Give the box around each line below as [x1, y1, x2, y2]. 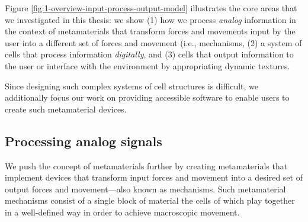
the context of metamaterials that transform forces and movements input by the [5, 25, 296, 37]
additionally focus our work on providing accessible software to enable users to [5, 91, 290, 104]
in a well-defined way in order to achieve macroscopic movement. [5, 205, 240, 218]
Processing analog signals [5, 131, 162, 150]
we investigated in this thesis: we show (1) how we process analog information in [5, 13, 296, 25]
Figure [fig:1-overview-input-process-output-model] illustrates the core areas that [5, 2, 297, 14]
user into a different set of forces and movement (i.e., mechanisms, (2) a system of [5, 36, 302, 49]
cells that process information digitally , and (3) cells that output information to [5, 48, 294, 60]
